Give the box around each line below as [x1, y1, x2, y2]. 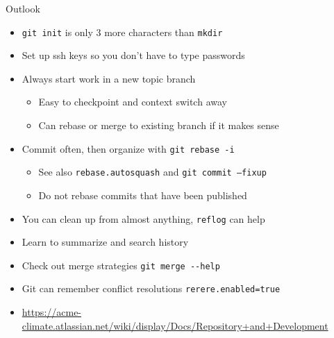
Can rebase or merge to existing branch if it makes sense [38, 118, 279, 133]
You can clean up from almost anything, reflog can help [22, 211, 265, 226]
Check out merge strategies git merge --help [22, 257, 220, 272]
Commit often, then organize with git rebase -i [22, 141, 235, 155]
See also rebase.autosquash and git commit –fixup [38, 164, 267, 179]
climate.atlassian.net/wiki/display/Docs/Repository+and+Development [22, 318, 328, 332]
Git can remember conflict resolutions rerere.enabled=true [22, 281, 281, 296]
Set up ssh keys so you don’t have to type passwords [22, 48, 245, 62]
